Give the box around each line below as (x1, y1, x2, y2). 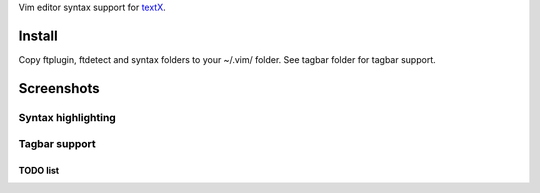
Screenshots (18, 80, 100, 97)
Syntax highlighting (18, 110, 117, 124)
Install (18, 27, 59, 44)
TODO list (18, 165, 60, 177)
